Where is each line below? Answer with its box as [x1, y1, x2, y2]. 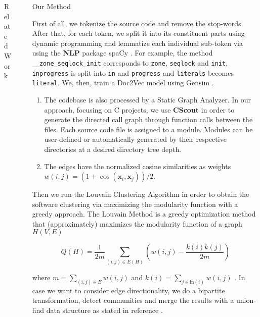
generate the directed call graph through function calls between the [44, 114, 253, 125]
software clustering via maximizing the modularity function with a [32, 198, 238, 209]
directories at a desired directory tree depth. [44, 143, 182, 154]
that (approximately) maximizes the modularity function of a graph [32, 218, 242, 229]
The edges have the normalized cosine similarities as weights [44, 161, 231, 171]
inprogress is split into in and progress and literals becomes [32, 67, 234, 78]
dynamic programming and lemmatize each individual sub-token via [32, 37, 243, 48]
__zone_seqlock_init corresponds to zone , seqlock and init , [32, 57, 228, 68]
